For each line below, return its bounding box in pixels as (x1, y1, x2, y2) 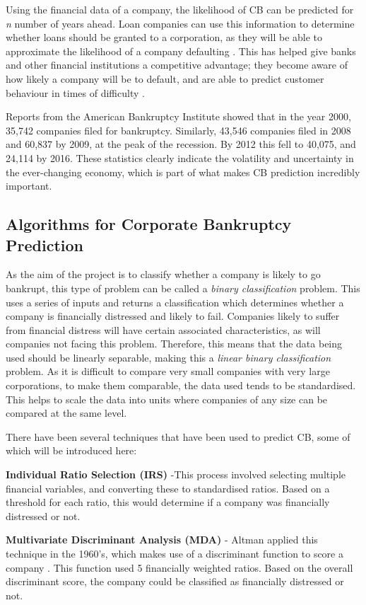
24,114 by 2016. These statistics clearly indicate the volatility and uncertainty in (6, 150, 354, 165)
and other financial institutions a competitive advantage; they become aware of (6, 57, 348, 72)
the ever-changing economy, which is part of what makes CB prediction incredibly (6, 164, 360, 179)
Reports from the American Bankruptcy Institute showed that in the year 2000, (6, 109, 351, 124)
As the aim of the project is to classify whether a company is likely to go (6, 267, 321, 282)
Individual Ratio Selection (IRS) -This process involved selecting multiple (6, 467, 346, 482)
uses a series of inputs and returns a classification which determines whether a (6, 294, 344, 309)
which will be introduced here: (6, 443, 137, 458)
